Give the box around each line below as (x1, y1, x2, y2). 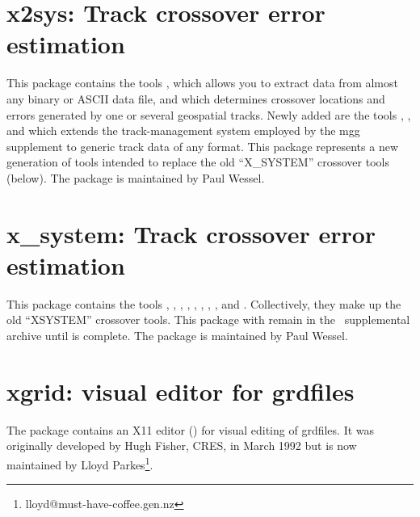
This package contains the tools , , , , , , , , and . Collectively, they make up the (6, 295, 401, 312)
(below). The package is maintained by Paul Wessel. (6, 169, 265, 186)
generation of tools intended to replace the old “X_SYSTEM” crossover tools (6, 153, 389, 170)
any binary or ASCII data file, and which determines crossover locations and (6, 90, 385, 107)
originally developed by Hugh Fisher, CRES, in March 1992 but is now (6, 437, 357, 454)
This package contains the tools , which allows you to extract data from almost (6, 74, 398, 91)
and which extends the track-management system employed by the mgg (6, 122, 360, 139)
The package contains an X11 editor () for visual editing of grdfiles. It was (6, 421, 375, 438)
